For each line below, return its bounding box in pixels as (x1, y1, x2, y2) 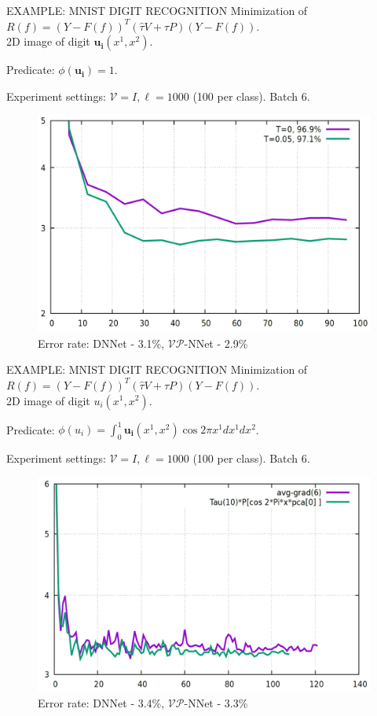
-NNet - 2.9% (184, 334, 248, 351)
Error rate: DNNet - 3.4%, (38, 695, 165, 711)
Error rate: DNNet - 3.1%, (38, 334, 165, 351)
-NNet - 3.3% (184, 695, 248, 711)
